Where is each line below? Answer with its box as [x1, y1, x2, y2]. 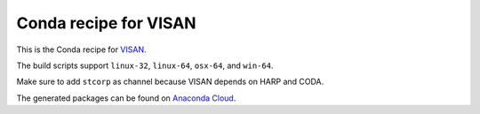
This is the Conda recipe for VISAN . [16, 44, 147, 55]
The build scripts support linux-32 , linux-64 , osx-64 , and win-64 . [16, 60, 274, 71]
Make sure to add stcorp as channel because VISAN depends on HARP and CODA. [16, 76, 324, 87]
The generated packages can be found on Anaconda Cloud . [16, 93, 236, 103]
